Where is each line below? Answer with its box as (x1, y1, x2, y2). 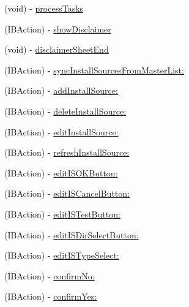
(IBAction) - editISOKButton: (4, 166, 118, 179)
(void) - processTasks (4, 2, 84, 14)
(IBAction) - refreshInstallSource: (4, 146, 130, 159)
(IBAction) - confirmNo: (4, 269, 95, 282)
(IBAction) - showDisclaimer (4, 22, 111, 35)
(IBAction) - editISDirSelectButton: (4, 228, 139, 241)
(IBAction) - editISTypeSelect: (4, 249, 119, 262)
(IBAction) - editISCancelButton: (4, 187, 130, 200)
